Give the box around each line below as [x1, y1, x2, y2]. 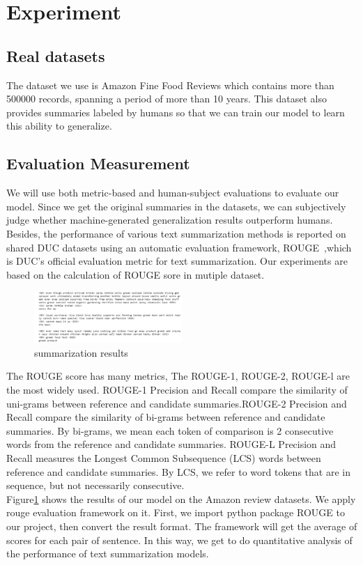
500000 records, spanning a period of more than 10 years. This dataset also [6, 91, 327, 106]
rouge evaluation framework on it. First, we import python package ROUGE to [6, 505, 345, 520]
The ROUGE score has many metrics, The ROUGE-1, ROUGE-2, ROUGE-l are [6, 369, 350, 383]
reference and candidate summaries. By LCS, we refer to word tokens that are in [6, 464, 350, 479]
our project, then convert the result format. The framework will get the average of [6, 518, 357, 533]
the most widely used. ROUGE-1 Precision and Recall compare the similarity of [6, 382, 348, 396]
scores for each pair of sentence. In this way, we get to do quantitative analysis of [6, 532, 353, 547]
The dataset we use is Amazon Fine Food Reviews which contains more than [6, 77, 334, 92]
